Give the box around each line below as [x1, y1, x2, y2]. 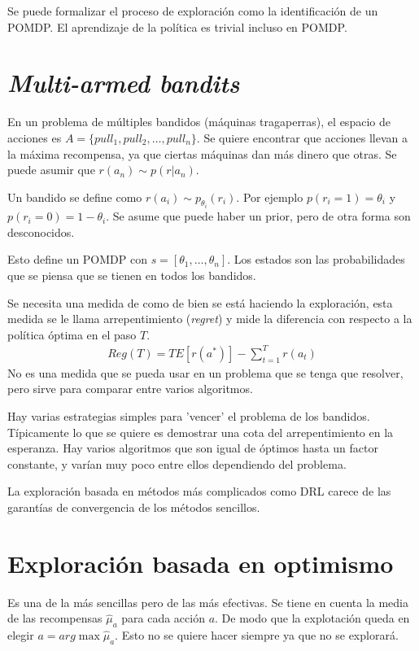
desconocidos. [7, 223, 75, 240]
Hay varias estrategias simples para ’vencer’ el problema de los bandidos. [7, 408, 370, 424]
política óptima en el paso [7, 325, 137, 343]
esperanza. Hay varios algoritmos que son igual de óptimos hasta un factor [7, 439, 378, 457]
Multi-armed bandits [7, 66, 240, 100]
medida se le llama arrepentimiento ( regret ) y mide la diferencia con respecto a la [7, 310, 412, 327]
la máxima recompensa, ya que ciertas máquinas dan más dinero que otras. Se [7, 145, 397, 162]
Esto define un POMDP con [7, 251, 147, 268]
